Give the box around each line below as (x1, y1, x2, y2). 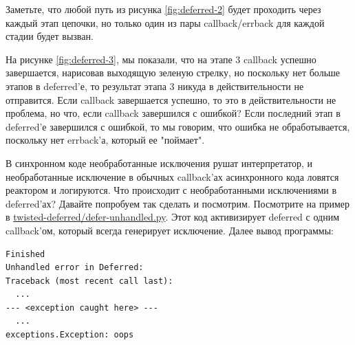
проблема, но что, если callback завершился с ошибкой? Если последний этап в (6, 106, 341, 120)
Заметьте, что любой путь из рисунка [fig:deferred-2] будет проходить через (6, 2, 321, 16)
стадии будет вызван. (6, 29, 94, 43)
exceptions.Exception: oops (6, 330, 134, 340)
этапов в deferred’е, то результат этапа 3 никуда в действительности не (6, 78, 304, 93)
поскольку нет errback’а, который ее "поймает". (6, 133, 205, 147)
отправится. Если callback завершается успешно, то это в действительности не (6, 92, 336, 107)
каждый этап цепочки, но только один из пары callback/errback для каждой (6, 15, 325, 30)
